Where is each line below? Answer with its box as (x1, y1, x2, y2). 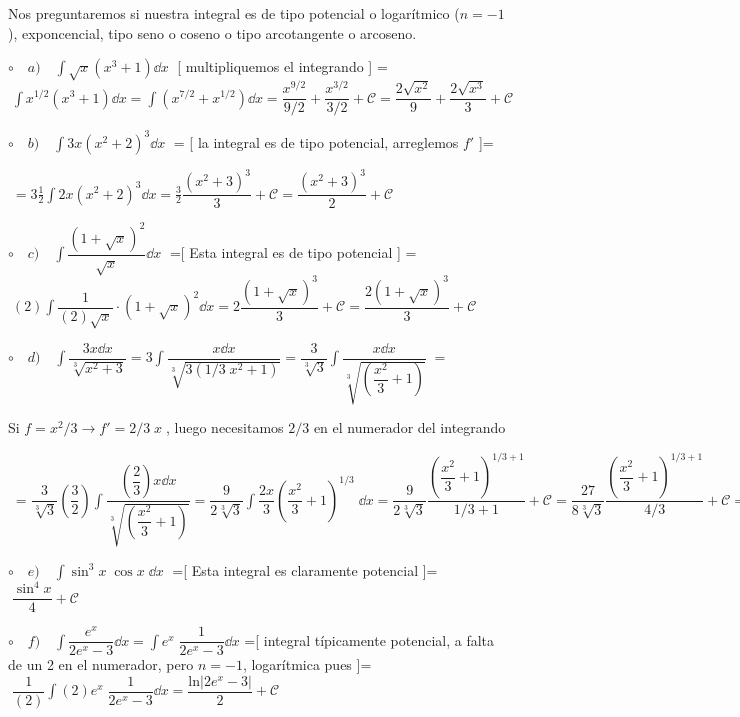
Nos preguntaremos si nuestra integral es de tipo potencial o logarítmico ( (8, 3, 460, 23)
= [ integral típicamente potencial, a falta (244, 629, 495, 650)
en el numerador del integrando (313, 417, 506, 438)
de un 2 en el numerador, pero (8, 654, 194, 675)
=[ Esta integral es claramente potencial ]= (172, 559, 438, 580)
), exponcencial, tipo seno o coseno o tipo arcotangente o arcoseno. (8, 22, 417, 43)
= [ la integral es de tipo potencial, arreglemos (173, 131, 459, 152)
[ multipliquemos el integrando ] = (177, 56, 388, 77)
